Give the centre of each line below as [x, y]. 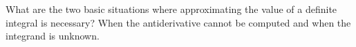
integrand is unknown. [53, 36]
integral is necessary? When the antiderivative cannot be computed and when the [178, 22]
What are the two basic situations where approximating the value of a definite [171, 9]
